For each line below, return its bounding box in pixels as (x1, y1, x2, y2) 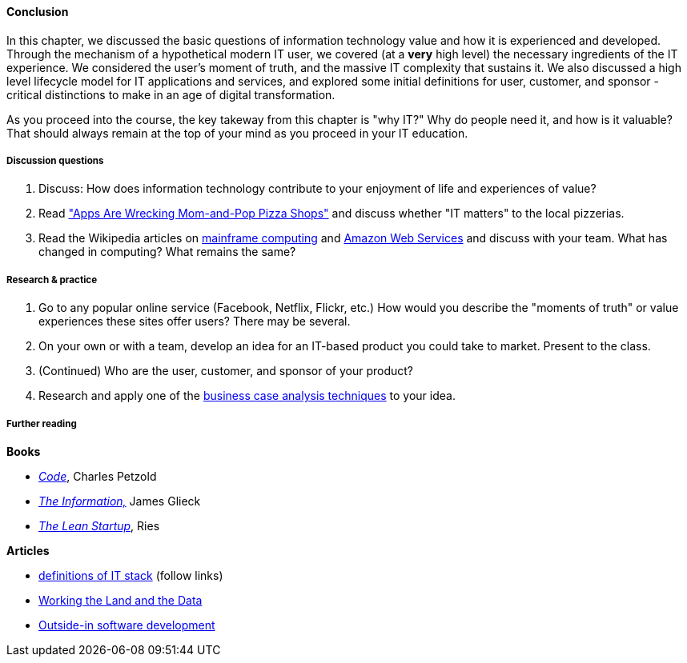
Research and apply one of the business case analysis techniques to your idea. (38, 389, 456, 403)
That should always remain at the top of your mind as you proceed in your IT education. (6, 126, 468, 140)
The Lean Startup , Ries (38, 518, 160, 533)
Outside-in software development (38, 617, 215, 632)
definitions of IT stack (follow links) (38, 568, 223, 582)
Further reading (6, 417, 77, 429)
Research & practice (6, 274, 98, 286)
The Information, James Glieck (38, 493, 201, 508)
